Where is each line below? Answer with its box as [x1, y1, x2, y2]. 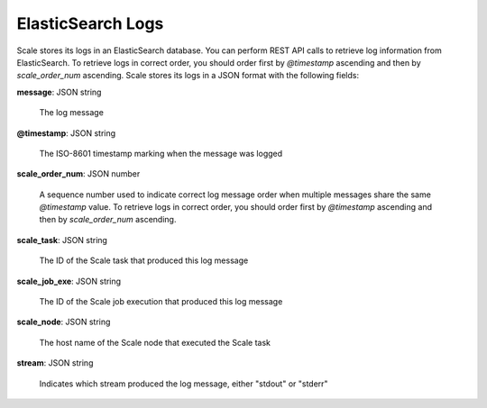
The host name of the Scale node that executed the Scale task [39, 337, 271, 348]
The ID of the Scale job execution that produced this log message [39, 296, 283, 307]
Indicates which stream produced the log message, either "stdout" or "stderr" [39, 378, 328, 389]
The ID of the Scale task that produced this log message [39, 255, 249, 266]
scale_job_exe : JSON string [16, 276, 122, 286]
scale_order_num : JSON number [16, 168, 141, 179]
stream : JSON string [16, 358, 94, 368]
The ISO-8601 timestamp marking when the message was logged [39, 148, 283, 159]
